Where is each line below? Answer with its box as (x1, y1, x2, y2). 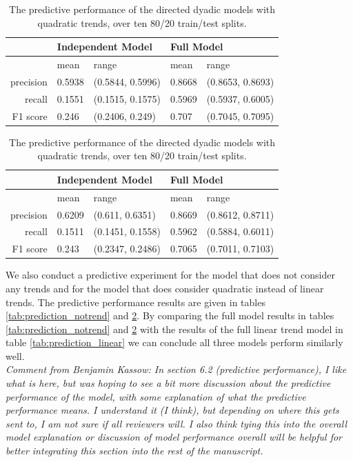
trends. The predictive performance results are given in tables (6, 294, 265, 309)
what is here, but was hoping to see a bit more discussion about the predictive (6, 376, 331, 390)
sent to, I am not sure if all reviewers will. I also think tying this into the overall (6, 416, 347, 430)
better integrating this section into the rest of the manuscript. (6, 443, 263, 458)
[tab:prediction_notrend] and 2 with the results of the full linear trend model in (6, 321, 343, 336)
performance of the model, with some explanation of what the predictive (6, 389, 306, 403)
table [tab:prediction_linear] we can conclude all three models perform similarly (6, 335, 343, 350)
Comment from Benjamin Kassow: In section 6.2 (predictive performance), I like (6, 362, 347, 376)
